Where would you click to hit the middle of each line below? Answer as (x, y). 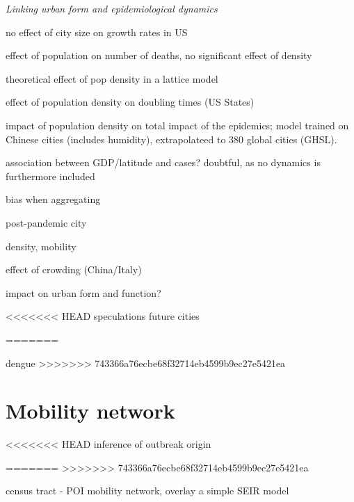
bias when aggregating (53, 199)
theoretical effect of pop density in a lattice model (112, 78)
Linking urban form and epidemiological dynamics (112, 8)
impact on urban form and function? (83, 292)
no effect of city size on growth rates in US (97, 32)
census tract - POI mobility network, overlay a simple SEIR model (147, 491)
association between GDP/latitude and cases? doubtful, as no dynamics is (163, 162)
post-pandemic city (46, 222)
